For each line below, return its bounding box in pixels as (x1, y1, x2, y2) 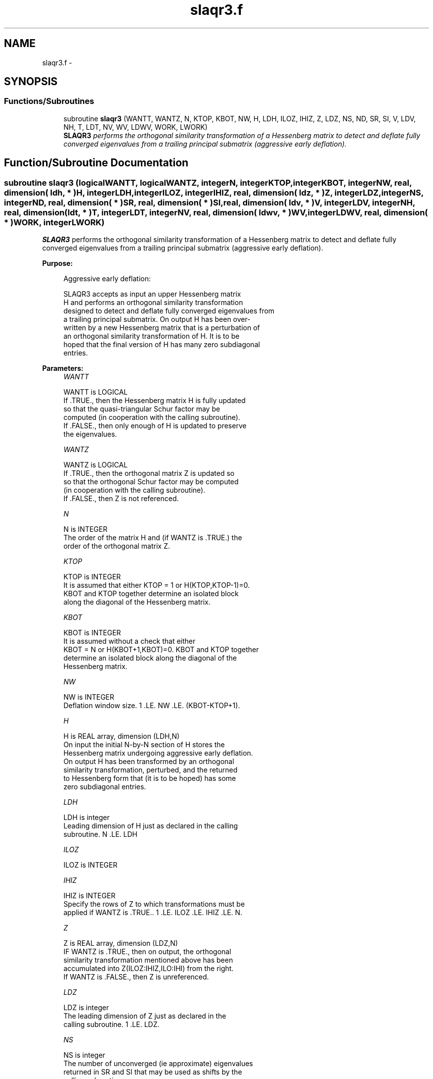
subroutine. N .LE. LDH (63, 830, 137, 839)
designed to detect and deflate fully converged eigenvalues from (63, 307, 275, 315)
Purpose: (42, 259, 73, 268)
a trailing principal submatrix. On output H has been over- (63, 315, 251, 324)
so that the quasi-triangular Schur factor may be (63, 405, 220, 413)
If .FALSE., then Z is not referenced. (63, 494, 179, 503)
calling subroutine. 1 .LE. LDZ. (63, 1020, 160, 1029)
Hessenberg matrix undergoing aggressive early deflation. (63, 749, 253, 758)
